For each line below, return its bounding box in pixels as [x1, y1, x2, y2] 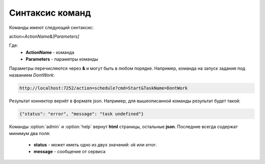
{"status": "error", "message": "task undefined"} [19, 111, 144, 116]
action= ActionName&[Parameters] [9, 33, 79, 39]
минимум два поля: [9, 131, 51, 137]
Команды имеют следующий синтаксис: [9, 25, 94, 30]
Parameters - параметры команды [26, 56, 98, 62]
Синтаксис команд [9, 7, 91, 18]
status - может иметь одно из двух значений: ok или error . [33, 141, 157, 147]
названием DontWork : [9, 72, 55, 78]
